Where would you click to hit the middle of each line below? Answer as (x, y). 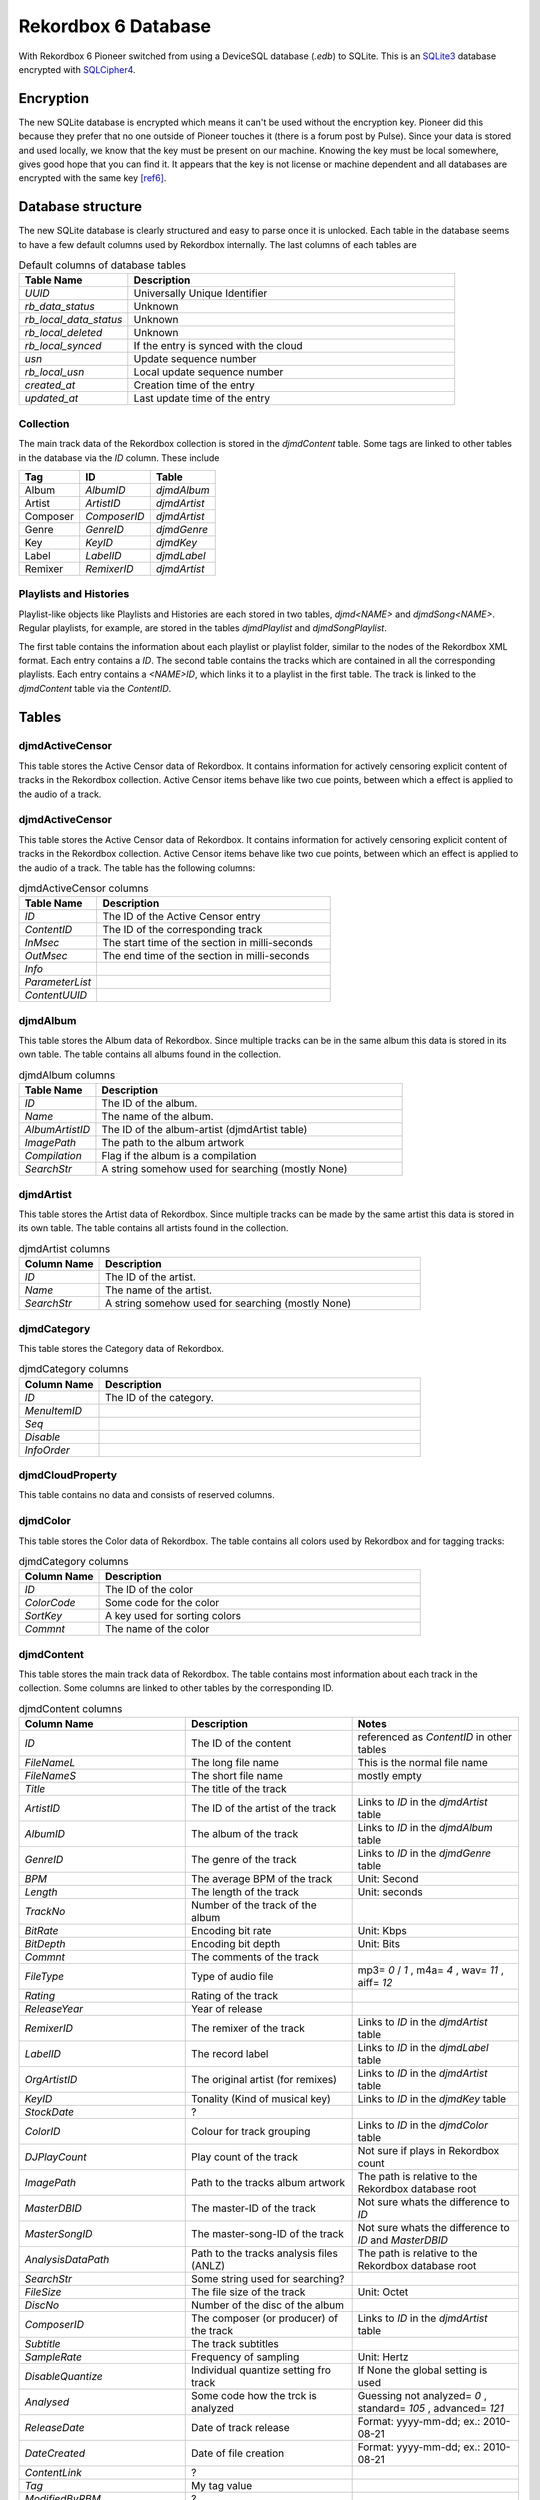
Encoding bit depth (236, 1944)
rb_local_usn (54, 372)
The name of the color (157, 1629)
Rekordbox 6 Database (115, 26)
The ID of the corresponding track (182, 930)
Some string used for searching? (268, 2279)
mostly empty (389, 1776)
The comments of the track (255, 1957)
